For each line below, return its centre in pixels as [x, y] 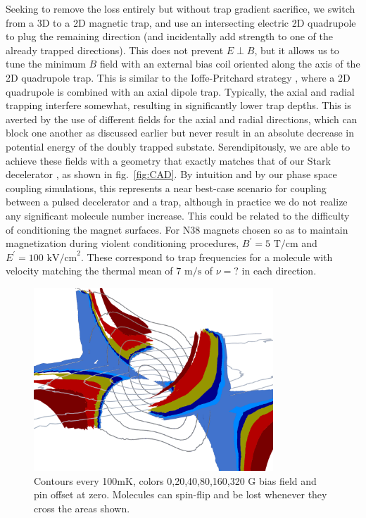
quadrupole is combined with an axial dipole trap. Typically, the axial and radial [180, 91]
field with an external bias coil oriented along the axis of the [230, 64]
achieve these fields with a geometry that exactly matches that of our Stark [168, 160]
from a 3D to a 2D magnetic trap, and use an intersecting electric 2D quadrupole [181, 22]
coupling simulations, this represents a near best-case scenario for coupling [166, 188]
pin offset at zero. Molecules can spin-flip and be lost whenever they [181, 494]
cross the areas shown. [82, 508]
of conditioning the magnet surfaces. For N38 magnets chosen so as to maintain [177, 229]
